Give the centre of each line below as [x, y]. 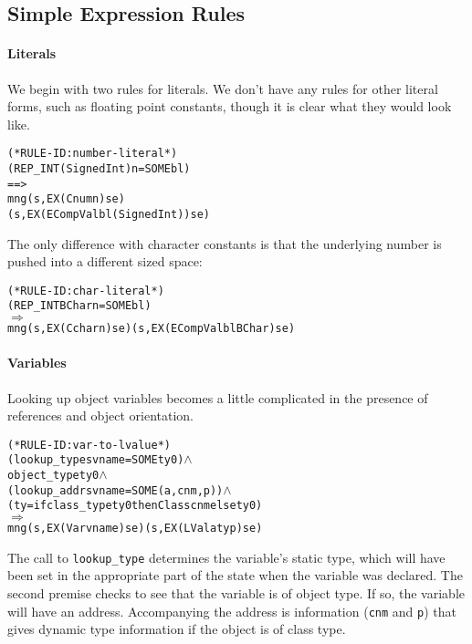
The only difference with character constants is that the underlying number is [225, 243]
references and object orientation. [100, 415]
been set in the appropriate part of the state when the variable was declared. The [235, 575]
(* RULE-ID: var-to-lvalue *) [89, 445]
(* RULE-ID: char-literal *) [86, 291]
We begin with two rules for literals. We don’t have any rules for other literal [223, 88]
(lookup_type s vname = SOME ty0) [96, 460]
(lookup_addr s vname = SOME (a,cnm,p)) [115, 490]
